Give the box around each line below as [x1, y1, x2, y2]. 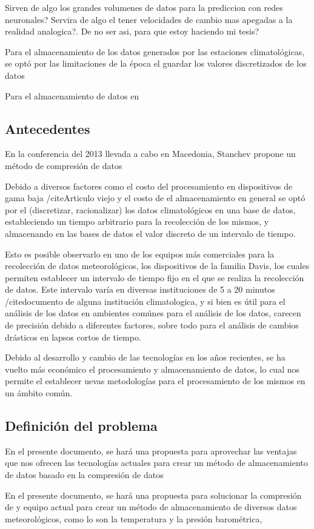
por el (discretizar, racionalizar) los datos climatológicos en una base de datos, [5, 203, 296, 216]
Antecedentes [5, 119, 90, 138]
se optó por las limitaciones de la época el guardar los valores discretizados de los [5, 57, 307, 70]
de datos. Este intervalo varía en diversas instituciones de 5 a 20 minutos [5, 283, 275, 296]
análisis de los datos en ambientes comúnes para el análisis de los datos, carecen [5, 307, 301, 319]
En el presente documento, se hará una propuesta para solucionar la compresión [5, 488, 302, 501]
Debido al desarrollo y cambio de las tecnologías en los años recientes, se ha [5, 351, 286, 364]
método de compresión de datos [5, 159, 122, 171]
